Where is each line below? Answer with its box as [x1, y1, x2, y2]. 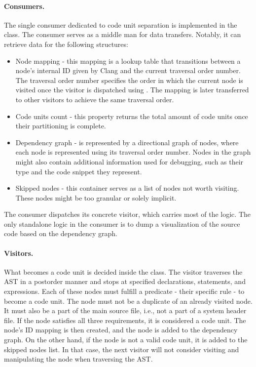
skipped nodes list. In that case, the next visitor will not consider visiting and [4, 344, 239, 354]
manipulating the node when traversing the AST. [4, 354, 153, 364]
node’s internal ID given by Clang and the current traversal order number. [15, 65, 241, 76]
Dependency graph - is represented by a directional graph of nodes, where [15, 137, 239, 147]
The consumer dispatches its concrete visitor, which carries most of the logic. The [4, 209, 251, 219]
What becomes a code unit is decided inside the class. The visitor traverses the [4, 266, 243, 277]
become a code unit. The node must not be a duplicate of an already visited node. [4, 295, 253, 306]
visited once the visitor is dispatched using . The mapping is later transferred [15, 84, 249, 95]
